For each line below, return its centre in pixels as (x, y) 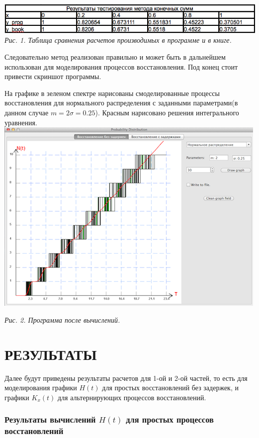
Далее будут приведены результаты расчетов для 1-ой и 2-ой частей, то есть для (126, 378)
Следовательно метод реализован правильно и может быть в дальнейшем (115, 57)
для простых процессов (170, 419)
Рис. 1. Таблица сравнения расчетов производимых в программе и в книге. (118, 40)
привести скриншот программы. (53, 76)
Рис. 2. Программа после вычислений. (62, 319)
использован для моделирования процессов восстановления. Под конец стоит (121, 66)
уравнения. (21, 122)
